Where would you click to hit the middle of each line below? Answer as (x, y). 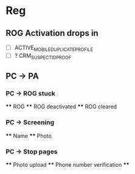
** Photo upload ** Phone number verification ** (67, 164)
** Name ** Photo (29, 136)
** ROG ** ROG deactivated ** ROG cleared (61, 106)
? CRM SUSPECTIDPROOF (43, 56)
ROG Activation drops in (52, 33)
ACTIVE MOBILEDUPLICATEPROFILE (54, 48)
